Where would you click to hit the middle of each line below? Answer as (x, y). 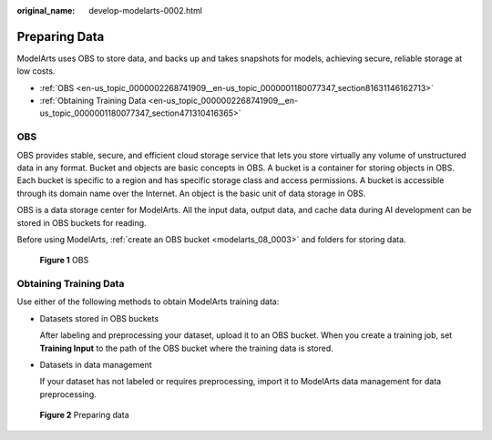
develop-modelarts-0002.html (146, 10)
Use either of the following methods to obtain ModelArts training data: (148, 302)
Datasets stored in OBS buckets (99, 318)
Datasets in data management (96, 365)
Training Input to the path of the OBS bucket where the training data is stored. (187, 348)
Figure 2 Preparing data (84, 415)
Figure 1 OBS (64, 261)
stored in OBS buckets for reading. (82, 222)
